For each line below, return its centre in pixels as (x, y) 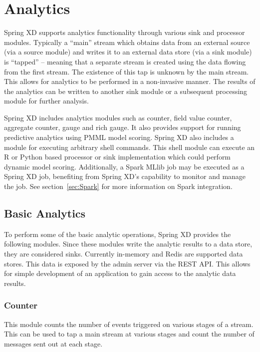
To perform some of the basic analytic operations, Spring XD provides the (118, 234)
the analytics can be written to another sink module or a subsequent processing (126, 91)
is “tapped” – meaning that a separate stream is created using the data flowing (125, 61)
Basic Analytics (45, 213)
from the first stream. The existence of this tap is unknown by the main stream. (127, 71)
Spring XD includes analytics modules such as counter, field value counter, (118, 117)
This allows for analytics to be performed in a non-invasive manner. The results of (130, 81)
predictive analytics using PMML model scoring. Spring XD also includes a (119, 137)
